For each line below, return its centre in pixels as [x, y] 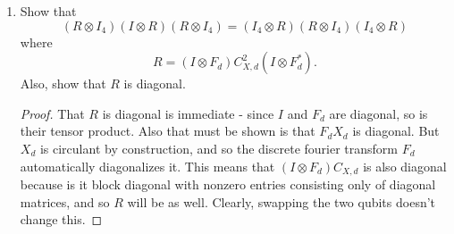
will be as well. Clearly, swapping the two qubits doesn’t [282, 201]
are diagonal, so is [378, 113]
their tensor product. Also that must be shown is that [168, 131]
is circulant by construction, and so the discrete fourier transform [219, 148]
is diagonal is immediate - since [188, 113]
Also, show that [63, 84]
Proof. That [52, 113]
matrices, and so [65, 201]
